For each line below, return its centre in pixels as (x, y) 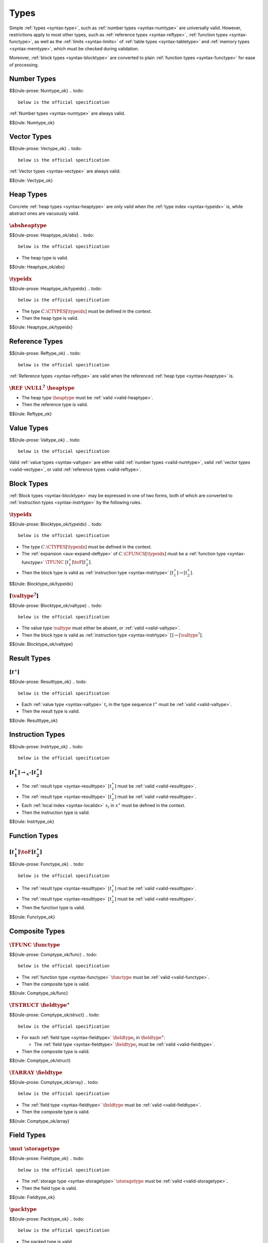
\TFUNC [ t (57, 562)
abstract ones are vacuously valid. (44, 213)
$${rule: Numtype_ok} (32, 122)
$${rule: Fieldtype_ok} (32, 1197)
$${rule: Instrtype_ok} (32, 822)
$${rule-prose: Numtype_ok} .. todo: (46, 91)
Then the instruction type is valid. (56, 812)
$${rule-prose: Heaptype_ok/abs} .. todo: (52, 235)
